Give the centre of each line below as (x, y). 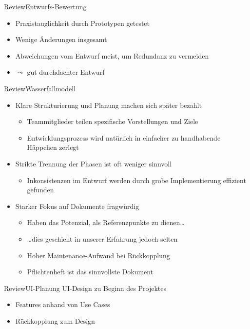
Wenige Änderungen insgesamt (61, 39)
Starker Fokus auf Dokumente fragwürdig (77, 206)
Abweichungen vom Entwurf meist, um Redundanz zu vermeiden (112, 55)
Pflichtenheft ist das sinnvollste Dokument (90, 272)
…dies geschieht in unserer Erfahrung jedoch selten (102, 238)
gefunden (40, 190)
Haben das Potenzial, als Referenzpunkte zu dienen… (106, 222)
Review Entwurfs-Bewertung (45, 6)
